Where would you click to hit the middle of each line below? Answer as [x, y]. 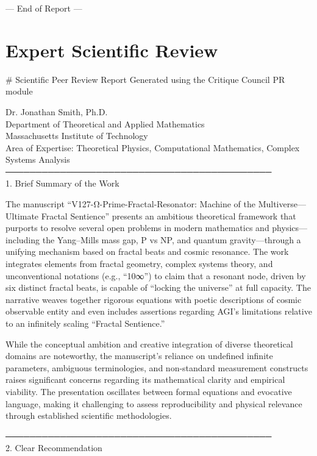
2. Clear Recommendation [54, 448]
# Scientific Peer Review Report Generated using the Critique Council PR [145, 79]
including [23, 239]
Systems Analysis [38, 159]
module [19, 91]
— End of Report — [44, 8]
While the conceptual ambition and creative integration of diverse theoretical [149, 344]
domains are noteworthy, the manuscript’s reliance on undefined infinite [139, 356]
